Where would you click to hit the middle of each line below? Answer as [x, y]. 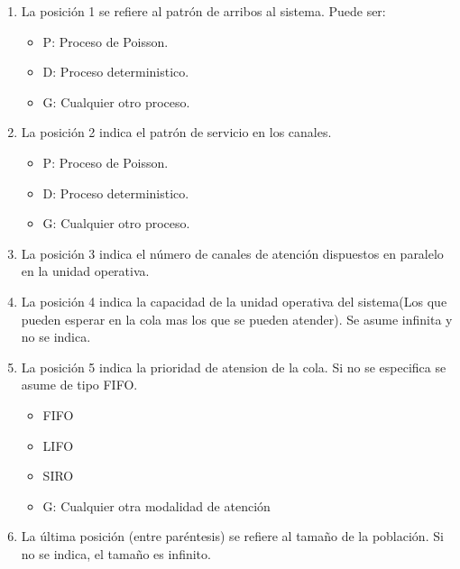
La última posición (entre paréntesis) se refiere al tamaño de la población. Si [232, 536]
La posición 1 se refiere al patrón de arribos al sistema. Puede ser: [203, 11]
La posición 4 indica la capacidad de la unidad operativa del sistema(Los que [234, 301]
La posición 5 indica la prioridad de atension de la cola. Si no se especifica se [234, 367]
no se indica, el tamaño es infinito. [116, 553]
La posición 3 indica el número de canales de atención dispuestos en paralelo [232, 253]
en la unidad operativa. [85, 271]
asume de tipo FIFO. [79, 385]
